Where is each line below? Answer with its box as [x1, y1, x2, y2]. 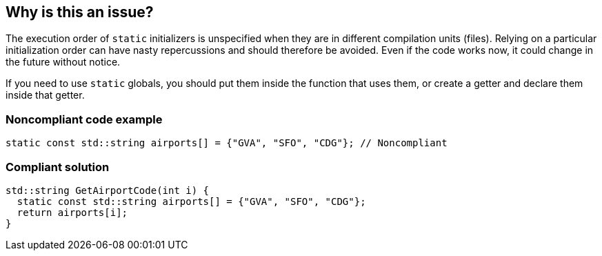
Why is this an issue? [6, 3, 154, 21]
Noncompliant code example [6, 112, 163, 126]
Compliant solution [6, 159, 110, 174]
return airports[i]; [17, 206, 128, 218]
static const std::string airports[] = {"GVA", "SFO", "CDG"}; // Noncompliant [6, 137, 448, 149]
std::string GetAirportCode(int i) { [6, 184, 210, 196]
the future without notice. [6, 56, 121, 68]
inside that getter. [6, 89, 85, 101]
